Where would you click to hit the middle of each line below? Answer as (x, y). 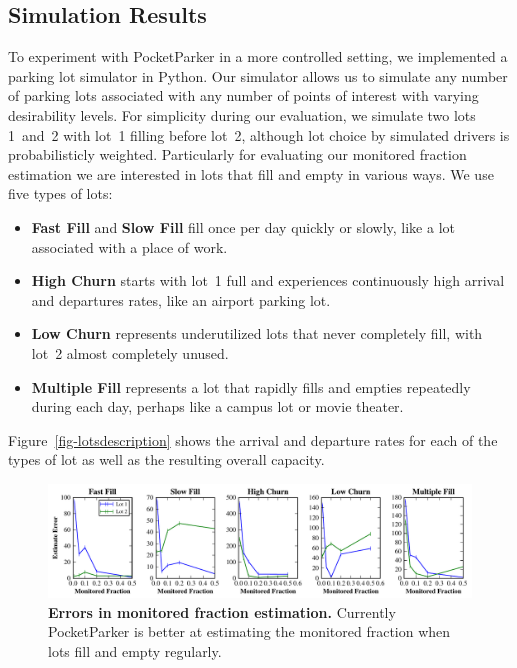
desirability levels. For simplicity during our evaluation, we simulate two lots (242, 114)
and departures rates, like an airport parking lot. (181, 299)
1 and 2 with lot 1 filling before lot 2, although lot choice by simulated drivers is (259, 134)
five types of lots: (60, 193)
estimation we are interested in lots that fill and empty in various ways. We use (251, 173)
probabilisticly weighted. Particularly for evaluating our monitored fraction (237, 154)
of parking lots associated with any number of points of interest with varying (243, 95)
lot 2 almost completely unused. (130, 352)
